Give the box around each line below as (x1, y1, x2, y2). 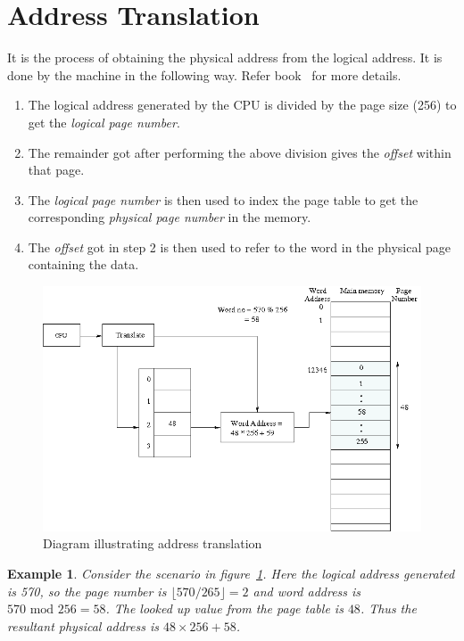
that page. (28, 160, 85, 179)
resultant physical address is (7, 616, 159, 635)
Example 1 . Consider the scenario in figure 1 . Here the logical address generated (7, 564, 455, 583)
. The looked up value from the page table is (105, 599, 344, 618)
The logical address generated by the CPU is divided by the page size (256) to (28, 95, 457, 114)
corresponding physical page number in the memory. (28, 208, 311, 226)
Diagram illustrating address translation (43, 534, 262, 553)
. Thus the (360, 599, 417, 618)
